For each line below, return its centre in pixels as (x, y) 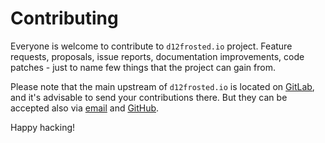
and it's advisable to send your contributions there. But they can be (149, 97)
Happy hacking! (43, 127)
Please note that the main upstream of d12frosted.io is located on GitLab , (162, 86)
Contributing (64, 18)
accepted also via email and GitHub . (85, 108)
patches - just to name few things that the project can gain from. (143, 67)
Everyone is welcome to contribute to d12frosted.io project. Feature (151, 46)
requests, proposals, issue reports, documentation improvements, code (157, 56)
